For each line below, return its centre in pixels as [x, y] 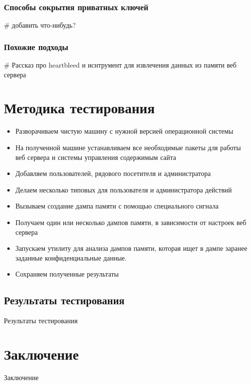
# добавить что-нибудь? [40, 25]
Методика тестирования [80, 108]
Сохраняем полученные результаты [67, 274]
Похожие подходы [36, 46]
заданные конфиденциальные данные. [71, 257]
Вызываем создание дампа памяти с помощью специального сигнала [117, 206]
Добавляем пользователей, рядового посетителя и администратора [113, 173]
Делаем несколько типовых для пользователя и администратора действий [124, 189]
